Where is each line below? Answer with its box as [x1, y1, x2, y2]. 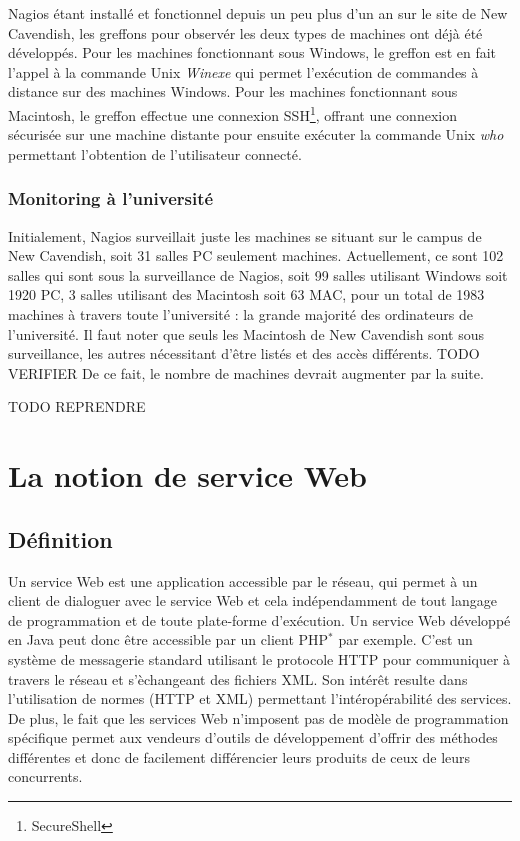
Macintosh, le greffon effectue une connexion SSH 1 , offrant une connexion [8, 101, 457, 125]
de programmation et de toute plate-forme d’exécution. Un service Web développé [8, 609, 511, 630]
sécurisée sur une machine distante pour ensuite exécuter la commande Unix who [8, 124, 504, 145]
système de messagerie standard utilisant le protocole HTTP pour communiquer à [8, 648, 511, 669]
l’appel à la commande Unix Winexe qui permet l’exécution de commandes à [8, 61, 479, 82]
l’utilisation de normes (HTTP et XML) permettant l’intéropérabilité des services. [8, 688, 512, 709]
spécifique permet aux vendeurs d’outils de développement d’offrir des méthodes [8, 727, 498, 748]
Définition [8, 523, 113, 554]
